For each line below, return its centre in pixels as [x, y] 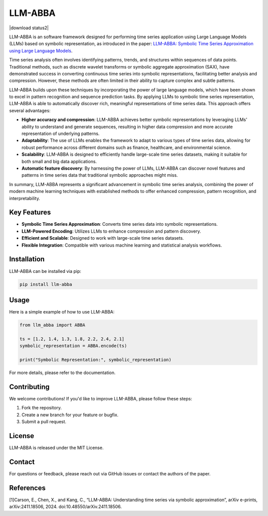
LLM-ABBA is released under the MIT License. [56, 448]
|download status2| [29, 28]
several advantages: [30, 110]
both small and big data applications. [59, 161]
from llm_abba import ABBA [52, 325]
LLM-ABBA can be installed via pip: [45, 271]
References [27, 488]
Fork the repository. [42, 408]
